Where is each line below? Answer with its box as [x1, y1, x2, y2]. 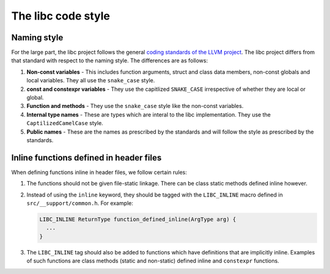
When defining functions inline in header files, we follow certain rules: [11, 168, 188, 176]
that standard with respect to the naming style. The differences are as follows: [11, 57, 208, 64]
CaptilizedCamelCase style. [26, 120, 103, 127]
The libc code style [11, 9, 110, 23]
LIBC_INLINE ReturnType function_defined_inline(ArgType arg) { [39, 216, 237, 223]
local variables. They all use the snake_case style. [26, 77, 155, 84]
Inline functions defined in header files [11, 153, 162, 163]
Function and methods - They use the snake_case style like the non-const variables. [26, 103, 244, 110]
